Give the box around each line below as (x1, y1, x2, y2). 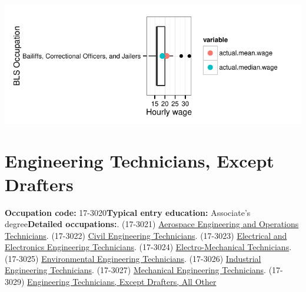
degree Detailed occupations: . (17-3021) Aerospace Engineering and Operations (5, 218, 299, 230)
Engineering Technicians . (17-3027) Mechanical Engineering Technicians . (5, 264, 267, 276)
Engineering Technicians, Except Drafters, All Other (27, 275, 217, 288)
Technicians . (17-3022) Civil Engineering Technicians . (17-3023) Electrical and (5, 229, 287, 241)
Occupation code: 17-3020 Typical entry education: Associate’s (5, 206, 251, 218)
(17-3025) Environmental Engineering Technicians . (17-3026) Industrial (5, 252, 261, 264)
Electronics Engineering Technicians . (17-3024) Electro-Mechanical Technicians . (5, 241, 292, 253)
